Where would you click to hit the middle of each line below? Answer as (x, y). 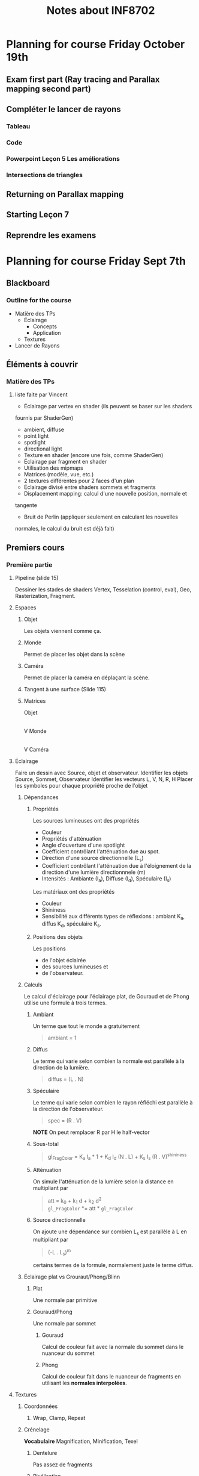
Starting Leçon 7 (38, 215)
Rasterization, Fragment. (45, 596)
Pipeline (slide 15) (37, 578)
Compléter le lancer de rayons (64, 109)
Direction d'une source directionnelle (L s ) (93, 859)
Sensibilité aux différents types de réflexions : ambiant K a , (113, 917)
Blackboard (28, 283)
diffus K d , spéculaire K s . (71, 925)
